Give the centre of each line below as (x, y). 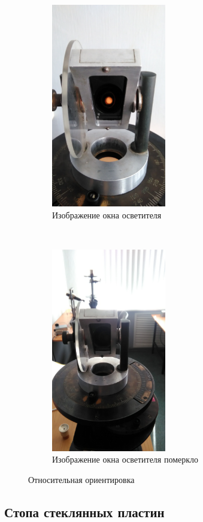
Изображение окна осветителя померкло (125, 459)
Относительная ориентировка (81, 479)
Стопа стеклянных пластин (84, 511)
